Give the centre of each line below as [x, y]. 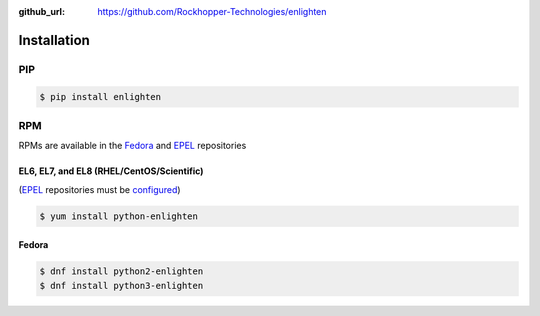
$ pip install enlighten [100, 96]
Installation [54, 40]
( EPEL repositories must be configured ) [99, 189]
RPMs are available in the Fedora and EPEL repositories [132, 146]
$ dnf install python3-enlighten [121, 285]
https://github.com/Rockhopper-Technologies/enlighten [212, 11]
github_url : [41, 11]
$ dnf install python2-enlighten [121, 271]
